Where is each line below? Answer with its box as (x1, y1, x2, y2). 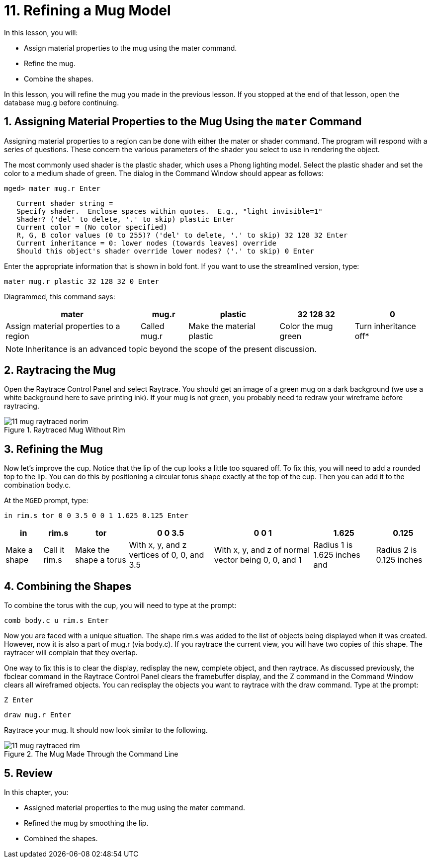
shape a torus (75, 555, 126, 565)
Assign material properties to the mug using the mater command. (24, 43, 237, 52)
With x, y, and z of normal (214, 545, 310, 555)
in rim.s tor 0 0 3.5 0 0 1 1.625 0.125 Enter (4, 512, 188, 520)
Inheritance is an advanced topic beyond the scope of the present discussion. (25, 344, 317, 354)
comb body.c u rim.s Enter (4, 616, 109, 625)
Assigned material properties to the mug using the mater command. (24, 803, 245, 812)
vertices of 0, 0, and (129, 550, 204, 560)
